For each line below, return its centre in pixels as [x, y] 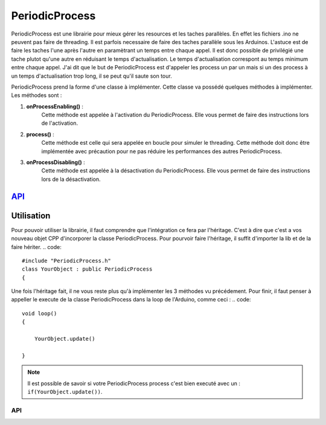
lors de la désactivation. [71, 179]
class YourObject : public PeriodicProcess [87, 269]
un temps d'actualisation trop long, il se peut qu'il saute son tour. [91, 76]
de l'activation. [60, 123]
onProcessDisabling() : [56, 162]
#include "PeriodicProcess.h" [67, 260]
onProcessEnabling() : [55, 106]
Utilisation [31, 216]
